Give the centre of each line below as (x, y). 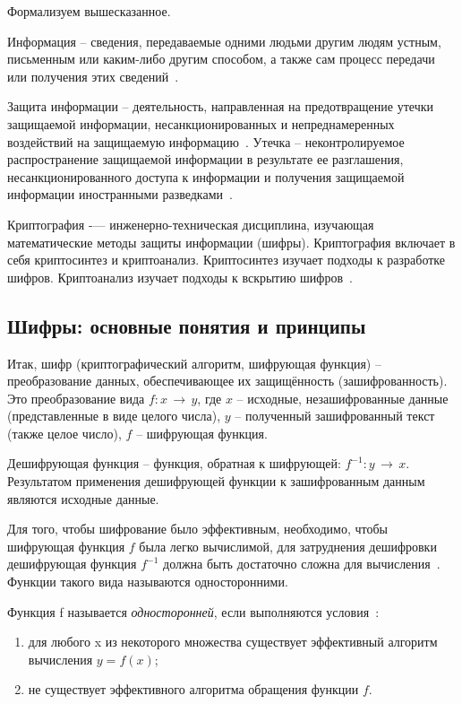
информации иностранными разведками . (120, 194)
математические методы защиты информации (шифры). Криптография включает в (231, 242)
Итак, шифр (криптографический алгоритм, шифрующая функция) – (194, 363)
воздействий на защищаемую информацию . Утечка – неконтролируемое (206, 141)
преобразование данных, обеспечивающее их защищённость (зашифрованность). (227, 381)
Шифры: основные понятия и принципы (187, 325)
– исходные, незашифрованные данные (342, 398)
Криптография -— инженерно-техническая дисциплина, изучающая (191, 224)
